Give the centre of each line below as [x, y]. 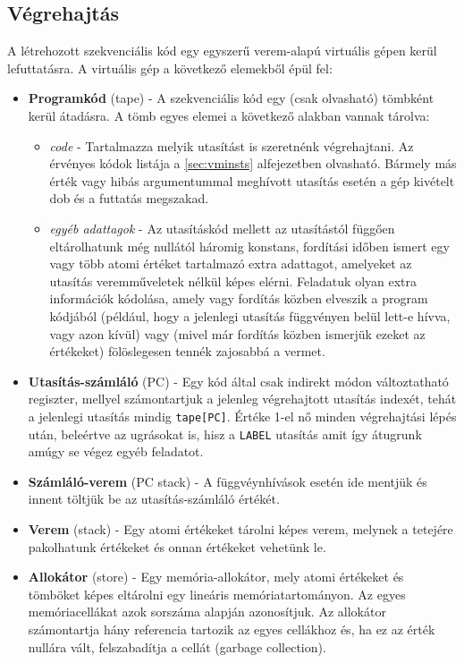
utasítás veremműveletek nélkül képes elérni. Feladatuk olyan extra [233, 280]
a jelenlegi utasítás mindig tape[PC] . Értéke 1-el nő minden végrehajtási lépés [242, 416]
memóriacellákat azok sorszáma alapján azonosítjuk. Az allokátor [207, 612]
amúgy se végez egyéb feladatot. [116, 451]
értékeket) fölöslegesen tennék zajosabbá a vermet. [187, 351]
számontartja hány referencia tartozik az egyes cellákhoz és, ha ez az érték [232, 629]
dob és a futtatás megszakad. [129, 198]
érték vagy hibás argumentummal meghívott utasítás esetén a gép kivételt [252, 180]
